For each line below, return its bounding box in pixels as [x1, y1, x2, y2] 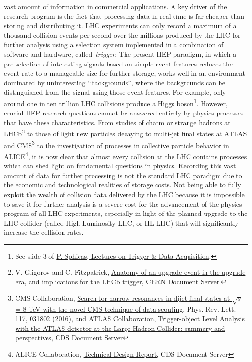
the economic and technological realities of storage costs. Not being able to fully [4, 180, 241, 190]
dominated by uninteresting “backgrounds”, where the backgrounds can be [4, 77, 225, 87]
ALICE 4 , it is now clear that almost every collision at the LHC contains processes [4, 149, 247, 161]
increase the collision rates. [4, 227, 84, 237]
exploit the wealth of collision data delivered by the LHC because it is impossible [4, 189, 245, 199]
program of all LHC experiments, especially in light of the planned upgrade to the [4, 208, 248, 218]
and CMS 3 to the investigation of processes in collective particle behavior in [4, 138, 229, 150]
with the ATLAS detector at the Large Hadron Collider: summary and [15, 323, 225, 333]
